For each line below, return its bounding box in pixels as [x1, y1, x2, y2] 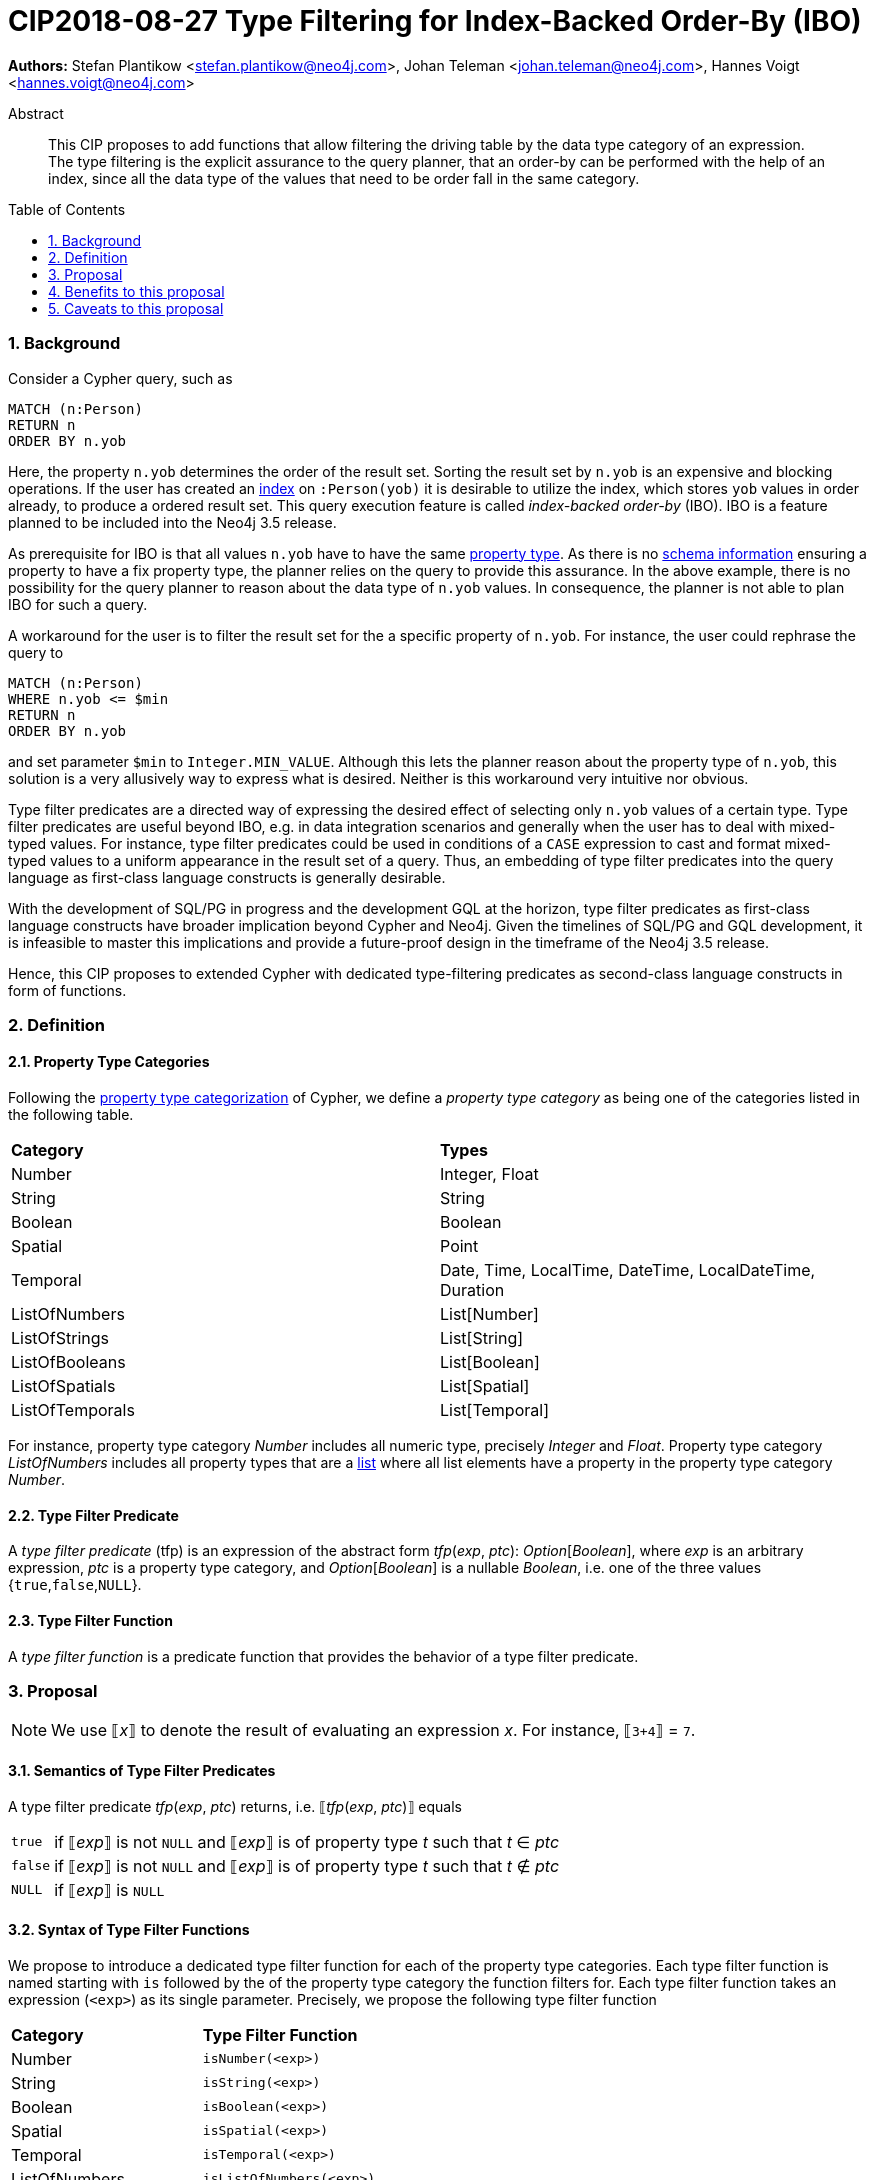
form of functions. [8, 981, 127, 999]
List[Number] [440, 1304, 539, 1325]
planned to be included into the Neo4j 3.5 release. [8, 513, 337, 531]
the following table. [8, 1106, 134, 1124]
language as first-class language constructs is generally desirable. [8, 868, 446, 886]
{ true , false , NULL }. [8, 1576, 142, 1594]
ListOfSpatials [11, 1376, 116, 1397]
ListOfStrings [11, 1328, 110, 1349]
